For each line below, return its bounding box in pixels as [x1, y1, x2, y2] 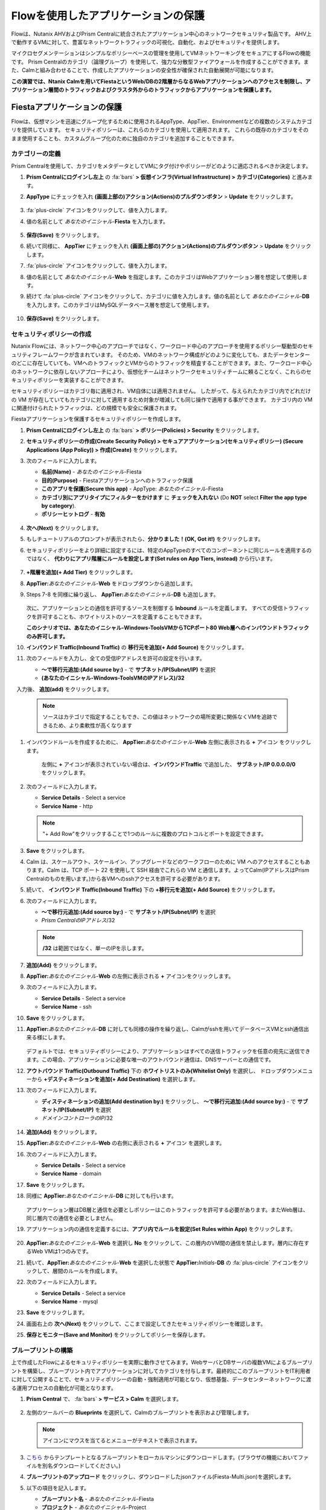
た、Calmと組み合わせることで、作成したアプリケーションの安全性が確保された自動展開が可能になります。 [11, 66, 277, 74]
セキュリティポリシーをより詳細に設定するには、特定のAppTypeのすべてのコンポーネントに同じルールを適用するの [26, 547, 312, 554]
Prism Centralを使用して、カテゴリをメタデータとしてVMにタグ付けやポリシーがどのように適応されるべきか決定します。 [11, 162, 312, 169]
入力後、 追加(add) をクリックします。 [16, 686, 112, 693]
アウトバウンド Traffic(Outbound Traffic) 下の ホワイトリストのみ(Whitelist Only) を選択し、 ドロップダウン [26, 1067, 298, 1075]
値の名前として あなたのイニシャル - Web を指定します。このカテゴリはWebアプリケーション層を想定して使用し [26, 273, 302, 280]
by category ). [41, 502, 77, 509]
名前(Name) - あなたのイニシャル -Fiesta [41, 468, 142, 475]
